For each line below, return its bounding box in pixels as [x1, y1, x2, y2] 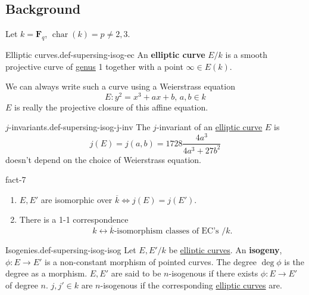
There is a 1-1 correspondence [19, 213, 129, 226]
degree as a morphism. [5, 267, 88, 279]
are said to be [111, 267, 161, 279]
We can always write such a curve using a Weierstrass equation [5, 80, 235, 93]
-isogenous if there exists [168, 267, 258, 279]
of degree [5, 278, 38, 291]
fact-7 [5, 173, 26, 186]
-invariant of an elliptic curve [156, 121, 263, 133]
